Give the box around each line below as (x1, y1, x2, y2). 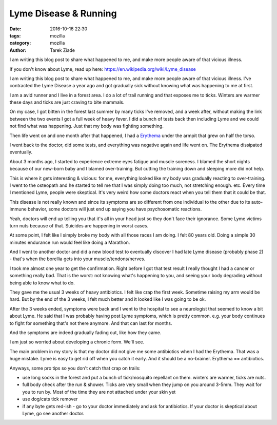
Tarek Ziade (50, 47, 75, 53)
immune (9, 206, 27, 212)
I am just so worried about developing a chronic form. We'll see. (9, 339, 145, 345)
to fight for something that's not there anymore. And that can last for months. (9, 320, 172, 326)
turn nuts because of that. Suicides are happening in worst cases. (9, 222, 149, 228)
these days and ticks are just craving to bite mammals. (9, 99, 125, 105)
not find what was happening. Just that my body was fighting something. (9, 123, 164, 129)
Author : (9, 47, 27, 53)
